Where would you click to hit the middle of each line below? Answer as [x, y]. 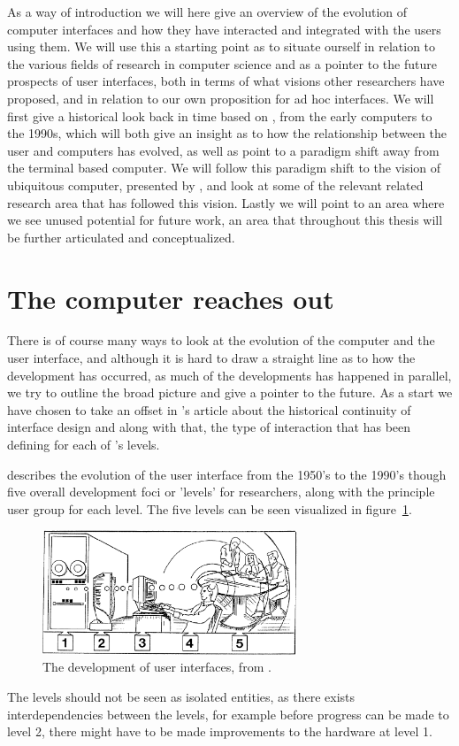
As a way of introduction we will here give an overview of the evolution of [207, 12]
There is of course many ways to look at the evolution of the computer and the [221, 340]
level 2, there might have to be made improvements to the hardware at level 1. [220, 731]
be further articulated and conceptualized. [121, 237]
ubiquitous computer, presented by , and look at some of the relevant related [215, 185]
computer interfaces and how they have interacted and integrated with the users [224, 29]
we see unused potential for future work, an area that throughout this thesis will [225, 220]
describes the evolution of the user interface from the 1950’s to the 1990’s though [227, 474]
